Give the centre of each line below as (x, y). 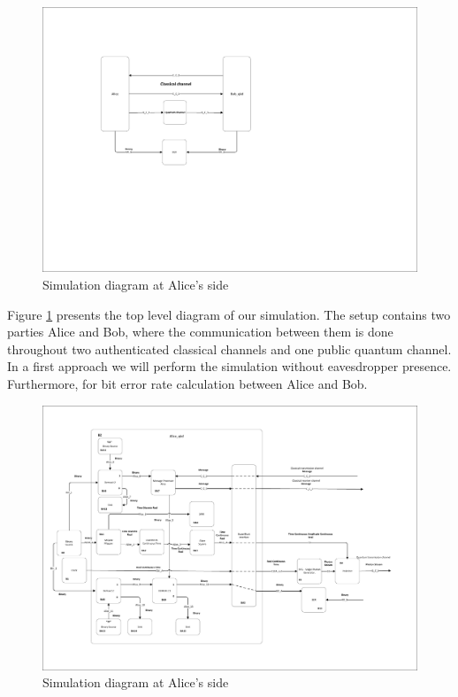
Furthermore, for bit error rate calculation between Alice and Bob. (187, 383)
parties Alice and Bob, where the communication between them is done (200, 332)
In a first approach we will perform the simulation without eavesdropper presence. (229, 366)
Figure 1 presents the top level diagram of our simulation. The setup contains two (229, 314)
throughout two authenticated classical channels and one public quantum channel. (229, 348)
